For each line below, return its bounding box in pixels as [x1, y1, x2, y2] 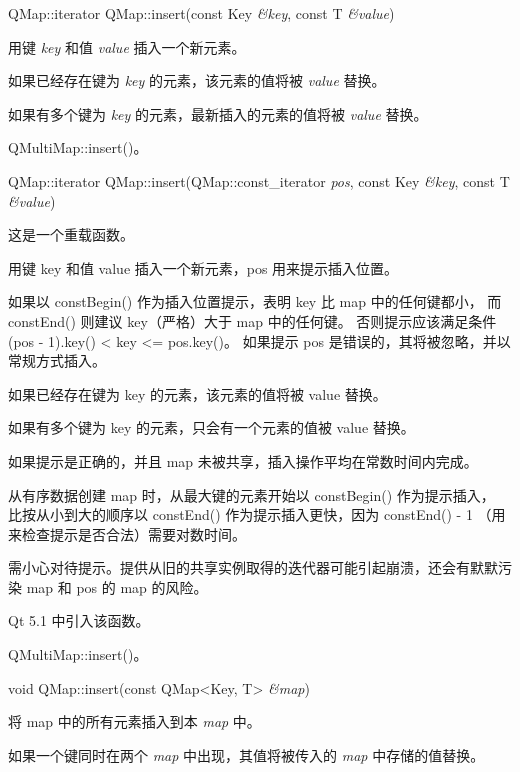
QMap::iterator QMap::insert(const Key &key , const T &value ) [8, 3, 395, 23]
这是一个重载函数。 [8, 224, 134, 245]
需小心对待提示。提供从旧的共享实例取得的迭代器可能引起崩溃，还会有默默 [8, 557, 498, 578]
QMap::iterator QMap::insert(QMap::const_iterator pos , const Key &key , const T [8, 170, 510, 191]
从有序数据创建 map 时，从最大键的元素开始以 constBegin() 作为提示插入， [8, 484, 495, 505]
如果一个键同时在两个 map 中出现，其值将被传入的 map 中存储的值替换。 [8, 744, 485, 765]
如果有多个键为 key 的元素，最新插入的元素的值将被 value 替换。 [8, 103, 428, 124]
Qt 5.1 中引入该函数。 [8, 610, 150, 631]
